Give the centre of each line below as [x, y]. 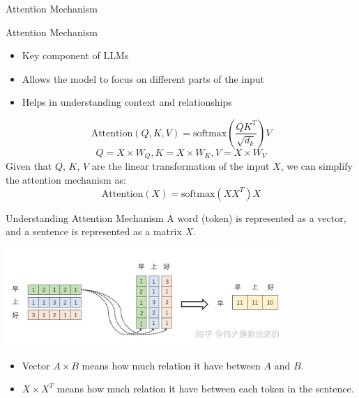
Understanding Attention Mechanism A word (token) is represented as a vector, [176, 217]
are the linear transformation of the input [181, 166]
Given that [29, 166]
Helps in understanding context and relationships [127, 102]
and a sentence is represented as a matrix [94, 231]
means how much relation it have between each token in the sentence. [205, 389]
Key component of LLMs [75, 55]
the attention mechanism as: [66, 180]
